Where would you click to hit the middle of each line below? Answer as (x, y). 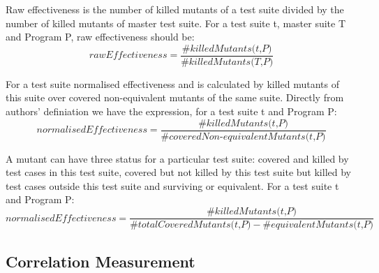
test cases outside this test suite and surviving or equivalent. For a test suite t (172, 185)
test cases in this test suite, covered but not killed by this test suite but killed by (178, 172)
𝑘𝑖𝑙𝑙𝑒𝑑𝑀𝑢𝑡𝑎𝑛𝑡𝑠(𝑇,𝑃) (231, 62)
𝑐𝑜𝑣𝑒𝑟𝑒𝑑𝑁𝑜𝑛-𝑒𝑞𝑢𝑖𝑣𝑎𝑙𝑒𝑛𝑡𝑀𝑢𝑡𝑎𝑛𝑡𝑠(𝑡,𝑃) (247, 136)
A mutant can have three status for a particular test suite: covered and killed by (177, 158)
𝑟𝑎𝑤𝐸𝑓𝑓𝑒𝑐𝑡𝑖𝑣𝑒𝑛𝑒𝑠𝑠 (128, 56)
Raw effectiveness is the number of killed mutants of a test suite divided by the (175, 9)
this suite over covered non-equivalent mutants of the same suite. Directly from (175, 97)
